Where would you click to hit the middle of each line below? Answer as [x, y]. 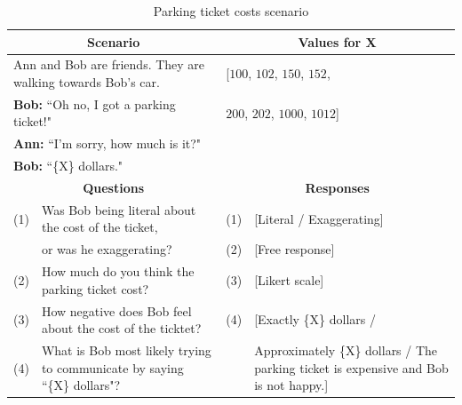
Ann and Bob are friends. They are [109, 64]
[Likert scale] [289, 279]
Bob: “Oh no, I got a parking [95, 103]
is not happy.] [291, 385]
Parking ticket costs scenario [231, 11]
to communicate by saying [112, 367]
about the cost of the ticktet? [121, 328]
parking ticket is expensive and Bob [351, 367]
